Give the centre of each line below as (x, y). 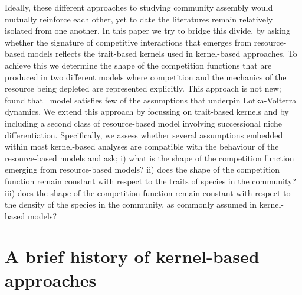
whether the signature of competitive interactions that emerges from (128, 42)
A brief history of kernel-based (132, 256)
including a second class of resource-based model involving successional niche (144, 123)
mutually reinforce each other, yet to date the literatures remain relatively (139, 19)
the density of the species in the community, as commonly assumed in (131, 204)
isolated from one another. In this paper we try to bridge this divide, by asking (147, 30)
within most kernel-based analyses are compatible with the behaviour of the (142, 146)
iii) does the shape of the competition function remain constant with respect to (148, 192)
